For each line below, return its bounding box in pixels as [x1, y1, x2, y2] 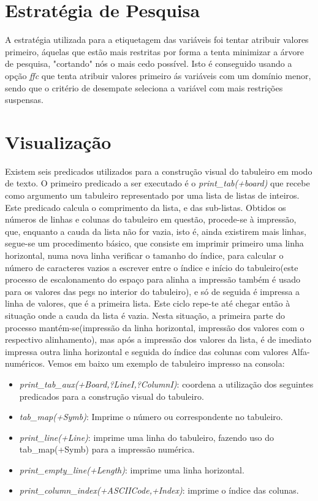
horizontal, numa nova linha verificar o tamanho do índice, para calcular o [5, 248, 284, 261]
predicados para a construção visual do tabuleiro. [19, 389, 204, 402]
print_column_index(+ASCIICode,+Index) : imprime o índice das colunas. [19, 484, 299, 497]
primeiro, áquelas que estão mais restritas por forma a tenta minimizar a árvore [5, 45, 304, 58]
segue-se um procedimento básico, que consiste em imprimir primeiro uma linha [5, 237, 304, 250]
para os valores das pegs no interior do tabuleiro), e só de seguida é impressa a [5, 285, 300, 297]
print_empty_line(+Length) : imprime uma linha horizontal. [19, 463, 244, 476]
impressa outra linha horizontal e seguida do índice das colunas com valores [5, 345, 289, 358]
